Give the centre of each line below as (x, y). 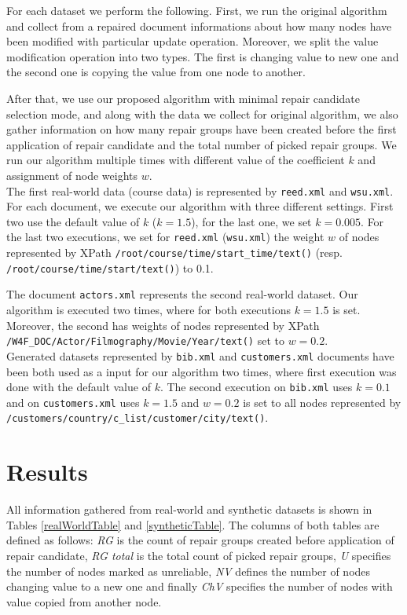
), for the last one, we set (251, 221)
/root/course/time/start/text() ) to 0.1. (110, 267)
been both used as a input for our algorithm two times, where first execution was (202, 371)
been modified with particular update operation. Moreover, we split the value (192, 41)
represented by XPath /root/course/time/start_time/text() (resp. (174, 253)
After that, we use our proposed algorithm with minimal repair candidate (183, 98)
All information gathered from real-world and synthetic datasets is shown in (189, 509)
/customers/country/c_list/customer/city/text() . (137, 417)
